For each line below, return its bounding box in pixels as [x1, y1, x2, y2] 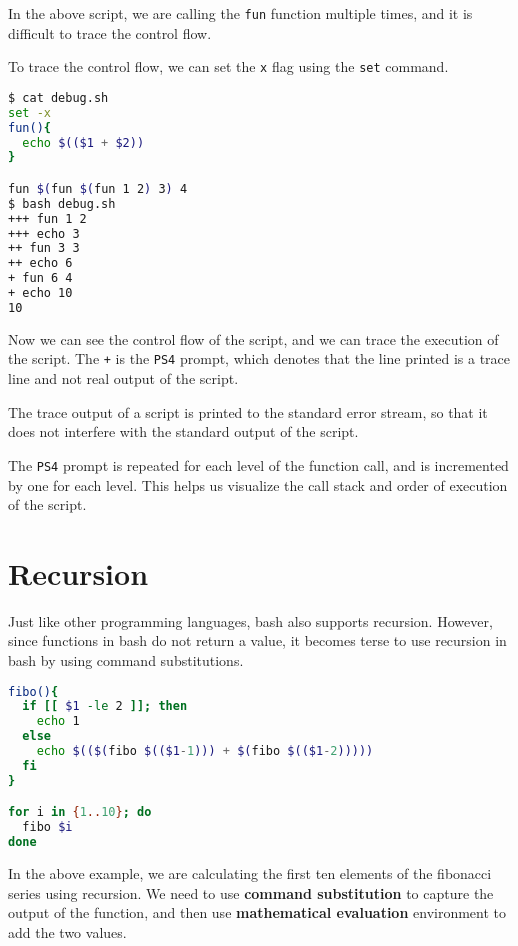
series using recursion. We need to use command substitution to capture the [8, 882, 494, 903]
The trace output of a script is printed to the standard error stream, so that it [8, 401, 488, 422]
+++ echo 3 [8, 226, 80, 241]
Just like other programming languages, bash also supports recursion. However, [8, 610, 493, 631]
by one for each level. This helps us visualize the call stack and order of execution [8, 474, 508, 495]
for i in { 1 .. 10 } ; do [8, 805, 152, 820]
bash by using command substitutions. [8, 650, 244, 670]
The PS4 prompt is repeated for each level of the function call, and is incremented [8, 454, 509, 475]
